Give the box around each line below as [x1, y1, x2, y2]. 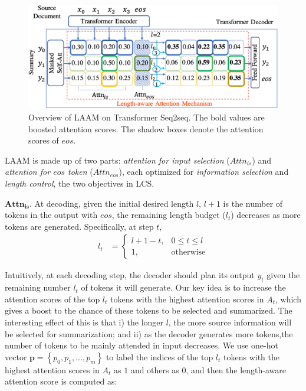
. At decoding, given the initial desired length [29, 197, 194, 209]
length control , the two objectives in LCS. [5, 177, 154, 189]
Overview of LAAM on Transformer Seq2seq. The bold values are [28, 110, 265, 123]
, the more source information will [168, 315, 292, 328]
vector [5, 350, 27, 363]
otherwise [171, 247, 206, 256]
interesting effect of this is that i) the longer [5, 315, 164, 328]
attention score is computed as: [5, 375, 117, 387]
